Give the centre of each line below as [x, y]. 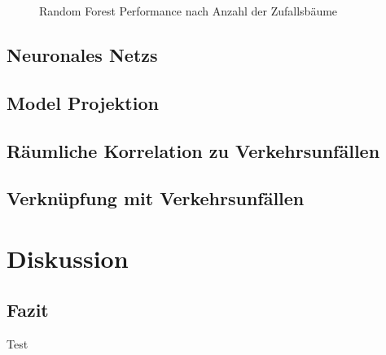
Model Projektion [83, 102]
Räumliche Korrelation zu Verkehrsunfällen [193, 150]
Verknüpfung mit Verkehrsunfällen [156, 198]
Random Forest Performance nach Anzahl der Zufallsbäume [189, 11]
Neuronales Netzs [82, 54]
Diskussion [68, 258]
